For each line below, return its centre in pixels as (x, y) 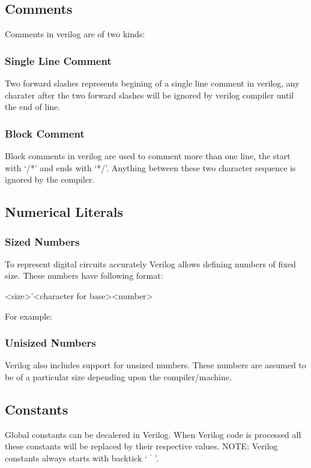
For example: (29, 316)
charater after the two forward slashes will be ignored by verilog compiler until (149, 95)
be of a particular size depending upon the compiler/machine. (118, 376)
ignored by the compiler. (50, 179)
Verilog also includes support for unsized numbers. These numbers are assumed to (155, 365)
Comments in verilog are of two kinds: (75, 34)
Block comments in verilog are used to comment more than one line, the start (148, 156)
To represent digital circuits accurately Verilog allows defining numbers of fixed (150, 263)
